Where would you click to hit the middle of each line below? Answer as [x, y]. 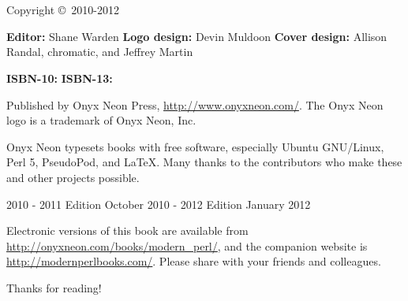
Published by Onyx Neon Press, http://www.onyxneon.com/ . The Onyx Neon [195, 104]
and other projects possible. [73, 177]
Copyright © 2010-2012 [63, 10]
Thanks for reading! [54, 287]
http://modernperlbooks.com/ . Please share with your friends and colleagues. [194, 261]
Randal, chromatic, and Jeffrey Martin [100, 52]
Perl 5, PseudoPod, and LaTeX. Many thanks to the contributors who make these [204, 162]
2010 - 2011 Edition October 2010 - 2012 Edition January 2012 [159, 204]
